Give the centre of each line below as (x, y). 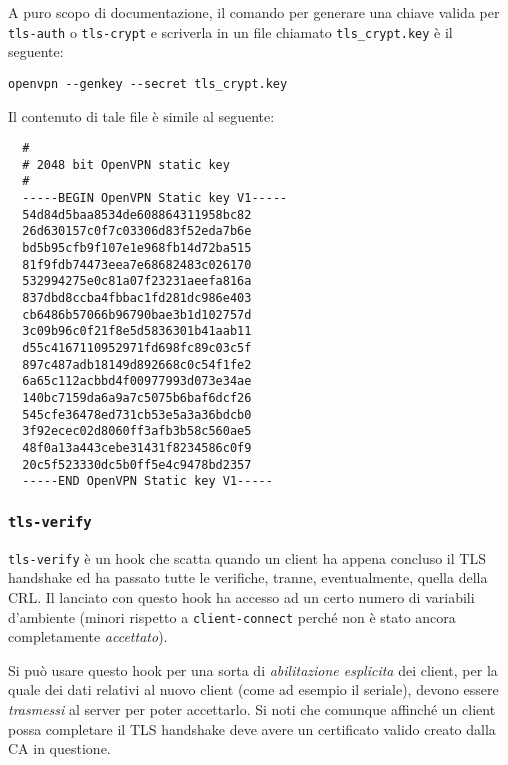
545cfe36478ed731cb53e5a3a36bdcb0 (137, 414)
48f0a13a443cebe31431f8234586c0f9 (137, 447)
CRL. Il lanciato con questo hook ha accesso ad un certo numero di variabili (241, 596)
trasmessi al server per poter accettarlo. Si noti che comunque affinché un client (252, 708)
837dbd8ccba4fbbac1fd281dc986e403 (137, 298)
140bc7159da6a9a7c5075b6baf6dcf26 (137, 397)
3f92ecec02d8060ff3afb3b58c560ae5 (137, 431)
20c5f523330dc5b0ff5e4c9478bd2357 (137, 464)
